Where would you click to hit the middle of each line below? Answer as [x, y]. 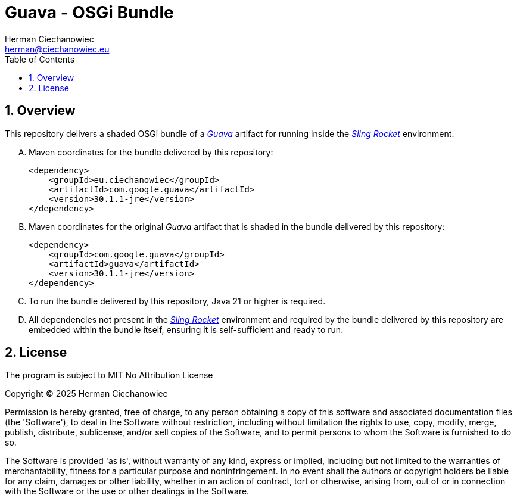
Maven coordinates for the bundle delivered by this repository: [151, 152]
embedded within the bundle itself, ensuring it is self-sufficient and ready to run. [186, 329]
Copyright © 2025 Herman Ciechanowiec [86, 394]
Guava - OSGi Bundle [89, 13]
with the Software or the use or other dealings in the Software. [127, 491]
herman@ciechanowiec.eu [57, 49]
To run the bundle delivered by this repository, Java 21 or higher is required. [177, 301]
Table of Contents [40, 59]
